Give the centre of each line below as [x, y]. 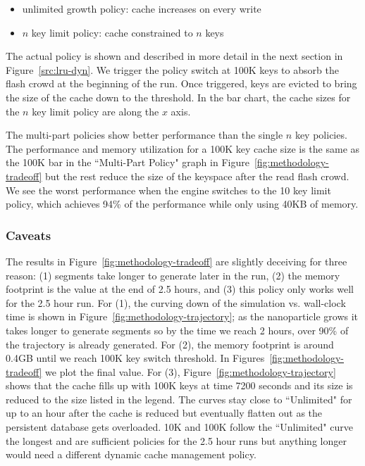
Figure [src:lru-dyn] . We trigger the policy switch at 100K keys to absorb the [172, 69]
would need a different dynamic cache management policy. [131, 454]
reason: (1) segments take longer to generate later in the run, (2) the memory [173, 275]
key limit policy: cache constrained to [112, 32]
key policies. [321, 135]
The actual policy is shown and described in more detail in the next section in [174, 56]
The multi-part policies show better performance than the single [144, 135]
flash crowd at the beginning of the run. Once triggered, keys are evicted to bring [181, 83]
